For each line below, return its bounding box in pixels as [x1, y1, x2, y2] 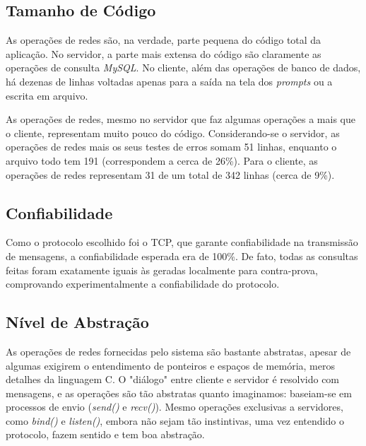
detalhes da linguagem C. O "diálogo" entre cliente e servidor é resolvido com [6, 372, 340, 387]
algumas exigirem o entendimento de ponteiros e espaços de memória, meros [6, 358, 335, 372]
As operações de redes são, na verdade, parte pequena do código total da [6, 33, 321, 47]
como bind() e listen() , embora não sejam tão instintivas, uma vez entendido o [6, 413, 344, 428]
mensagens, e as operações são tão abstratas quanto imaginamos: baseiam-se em [6, 385, 352, 400]
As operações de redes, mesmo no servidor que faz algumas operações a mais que [6, 112, 355, 127]
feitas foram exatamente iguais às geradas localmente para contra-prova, [6, 262, 318, 277]
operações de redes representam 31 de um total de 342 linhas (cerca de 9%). [6, 167, 335, 182]
